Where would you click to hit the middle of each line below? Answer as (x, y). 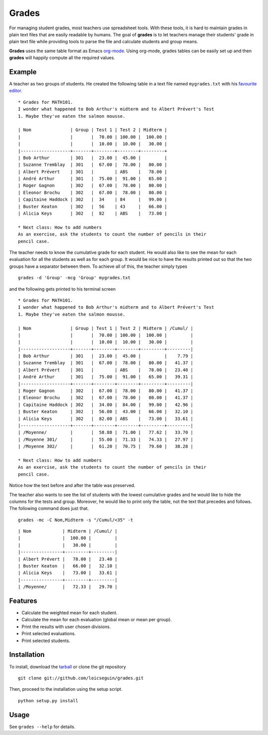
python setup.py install (48, 700)
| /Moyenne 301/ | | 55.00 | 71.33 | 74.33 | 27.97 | (106, 439)
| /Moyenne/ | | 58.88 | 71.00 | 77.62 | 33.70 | (106, 433)
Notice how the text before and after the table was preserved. (72, 486)
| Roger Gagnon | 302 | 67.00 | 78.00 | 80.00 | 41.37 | (106, 391)
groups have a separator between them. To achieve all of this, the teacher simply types (98, 266)
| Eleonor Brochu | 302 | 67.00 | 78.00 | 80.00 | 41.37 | (106, 398)
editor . (16, 91)
